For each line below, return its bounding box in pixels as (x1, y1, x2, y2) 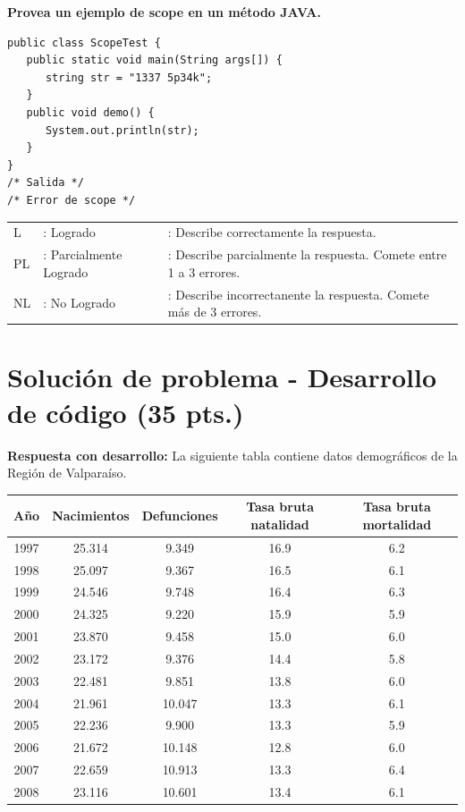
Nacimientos (52, 506, 130, 525)
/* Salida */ (7, 176, 84, 190)
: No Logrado (43, 293, 115, 312)
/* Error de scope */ (7, 193, 136, 207)
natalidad (250, 514, 309, 533)
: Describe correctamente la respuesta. (167, 223, 376, 241)
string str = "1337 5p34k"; (45, 71, 213, 84)
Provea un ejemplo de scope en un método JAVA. (7, 3, 321, 21)
